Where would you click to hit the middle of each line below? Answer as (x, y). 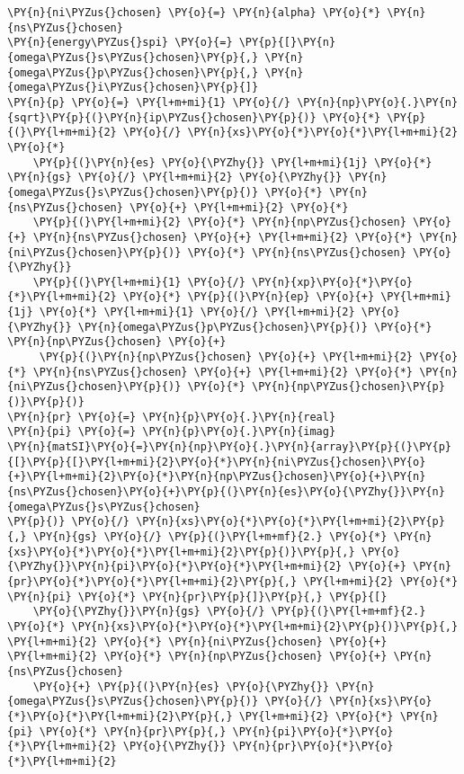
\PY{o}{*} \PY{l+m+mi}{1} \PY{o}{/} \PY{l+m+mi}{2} (197, 312)
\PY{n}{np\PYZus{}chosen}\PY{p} (348, 387)
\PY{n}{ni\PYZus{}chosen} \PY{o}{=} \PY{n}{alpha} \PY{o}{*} (194, 13)
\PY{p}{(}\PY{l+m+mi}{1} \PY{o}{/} (139, 282)
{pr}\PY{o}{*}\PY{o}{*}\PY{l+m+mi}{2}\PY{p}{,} (152, 581)
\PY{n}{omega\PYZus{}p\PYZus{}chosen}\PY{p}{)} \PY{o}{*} (255, 327)
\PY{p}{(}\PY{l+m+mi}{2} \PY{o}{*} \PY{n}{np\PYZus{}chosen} (219, 222)
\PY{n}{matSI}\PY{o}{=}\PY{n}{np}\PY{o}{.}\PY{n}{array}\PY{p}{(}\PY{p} (229, 447)
